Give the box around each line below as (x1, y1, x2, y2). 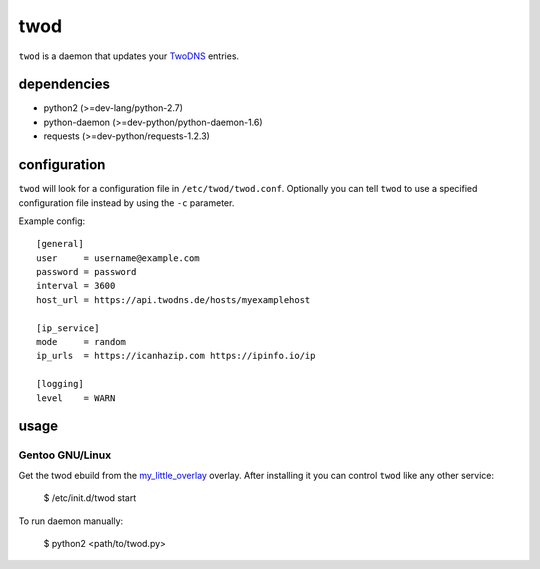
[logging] (36, 378, 84, 390)
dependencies (18, 76, 110, 93)
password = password (36, 266, 137, 278)
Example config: (18, 215, 86, 227)
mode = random (36, 336, 127, 348)
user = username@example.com (36, 252, 200, 264)
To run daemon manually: (18, 515, 124, 527)
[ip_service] (36, 322, 100, 334)
